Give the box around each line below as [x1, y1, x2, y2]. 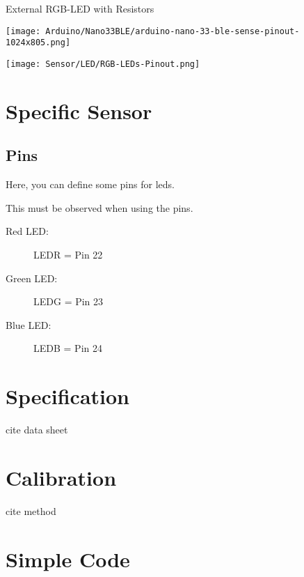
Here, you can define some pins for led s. [6, 177, 175, 192]
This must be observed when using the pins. [6, 200, 193, 215]
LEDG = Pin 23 [33, 294, 104, 309]
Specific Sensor [6, 96, 152, 125]
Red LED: [6, 224, 49, 238]
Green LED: [6, 270, 58, 285]
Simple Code [6, 544, 130, 573]
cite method [6, 503, 56, 518]
